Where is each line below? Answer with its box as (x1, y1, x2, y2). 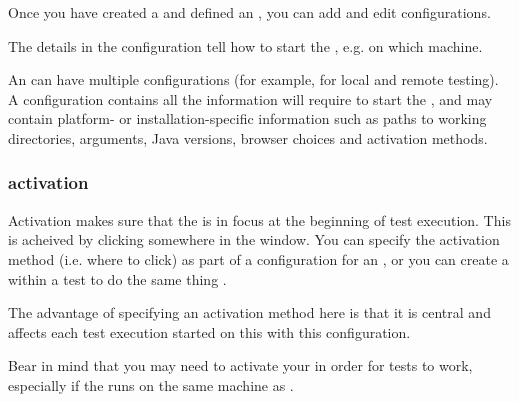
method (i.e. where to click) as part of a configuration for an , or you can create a (8, 248, 509, 269)
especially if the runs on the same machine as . (8, 374, 294, 395)
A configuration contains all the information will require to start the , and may (8, 88, 493, 109)
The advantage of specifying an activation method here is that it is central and (8, 302, 491, 323)
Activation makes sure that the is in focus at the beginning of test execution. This (8, 209, 511, 230)
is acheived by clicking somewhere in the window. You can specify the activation (8, 229, 500, 250)
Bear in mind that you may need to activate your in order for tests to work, (8, 355, 473, 376)
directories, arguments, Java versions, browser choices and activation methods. (8, 127, 488, 148)
